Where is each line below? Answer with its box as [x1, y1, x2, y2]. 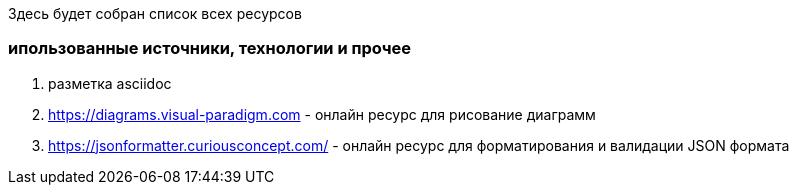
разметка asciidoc [48, 74, 172, 92]
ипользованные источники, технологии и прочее [8, 38, 411, 59]
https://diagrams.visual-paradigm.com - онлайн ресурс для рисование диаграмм [48, 105, 596, 123]
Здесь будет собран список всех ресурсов [8, 5, 302, 22]
